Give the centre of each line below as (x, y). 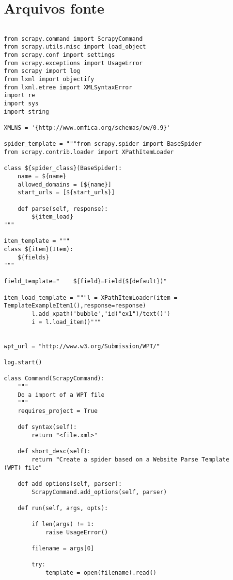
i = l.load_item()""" (66, 322)
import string (27, 111)
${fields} (33, 257)
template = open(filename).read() (101, 573)
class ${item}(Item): (39, 249)
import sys (21, 104)
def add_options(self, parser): (70, 484)
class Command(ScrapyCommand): (54, 379)
